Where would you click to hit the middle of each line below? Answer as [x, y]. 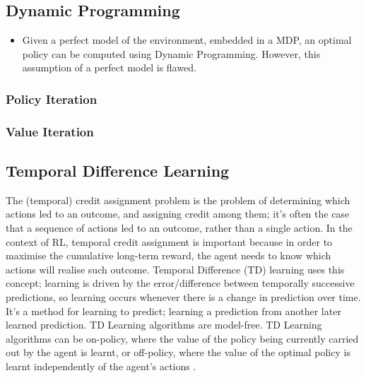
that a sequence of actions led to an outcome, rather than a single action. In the [179, 228]
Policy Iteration [52, 99]
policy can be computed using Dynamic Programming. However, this [171, 53]
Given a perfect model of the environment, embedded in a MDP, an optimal [187, 40]
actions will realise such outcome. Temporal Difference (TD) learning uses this [175, 269]
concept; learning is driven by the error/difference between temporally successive [180, 283]
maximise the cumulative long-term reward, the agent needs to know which [169, 255]
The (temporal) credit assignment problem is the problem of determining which [178, 200]
